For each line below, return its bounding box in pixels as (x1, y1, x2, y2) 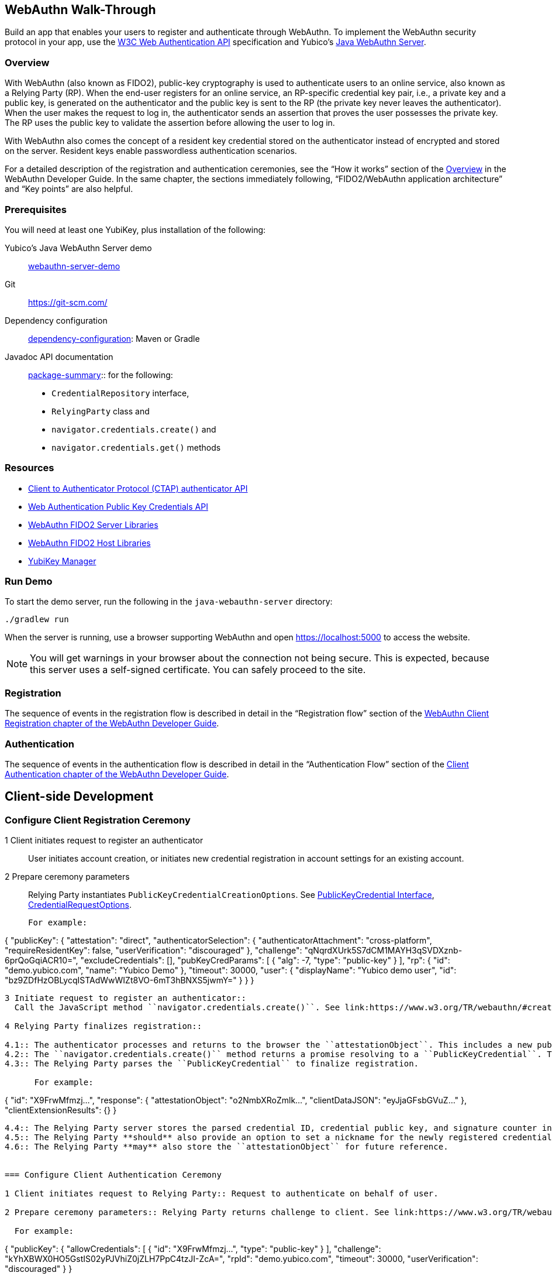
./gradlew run (5, 615, 69, 625)
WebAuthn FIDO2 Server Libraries (28, 519, 158, 530)
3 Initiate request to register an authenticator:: (5, 993, 247, 1003)
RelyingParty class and (51, 406, 150, 416)
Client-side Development (5, 789, 154, 804)
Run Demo (5, 575, 53, 588)
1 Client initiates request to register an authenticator (5, 835, 203, 846)
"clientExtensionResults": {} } (5, 1105, 117, 1116)
